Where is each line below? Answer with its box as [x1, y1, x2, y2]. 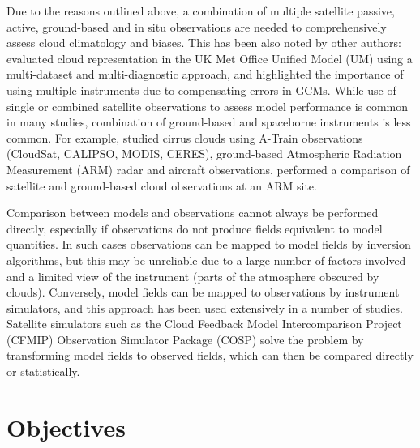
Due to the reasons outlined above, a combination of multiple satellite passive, [6, 2, 395, 19]
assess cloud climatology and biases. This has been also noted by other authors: [6, 34, 401, 51]
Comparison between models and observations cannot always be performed [6, 204, 379, 221]
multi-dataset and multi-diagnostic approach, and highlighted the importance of [6, 66, 404, 83]
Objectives [6, 410, 126, 443]
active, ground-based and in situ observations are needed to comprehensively [6, 18, 387, 35]
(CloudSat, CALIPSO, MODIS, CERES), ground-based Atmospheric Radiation [6, 145, 402, 162]
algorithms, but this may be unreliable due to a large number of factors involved [6, 251, 406, 268]
